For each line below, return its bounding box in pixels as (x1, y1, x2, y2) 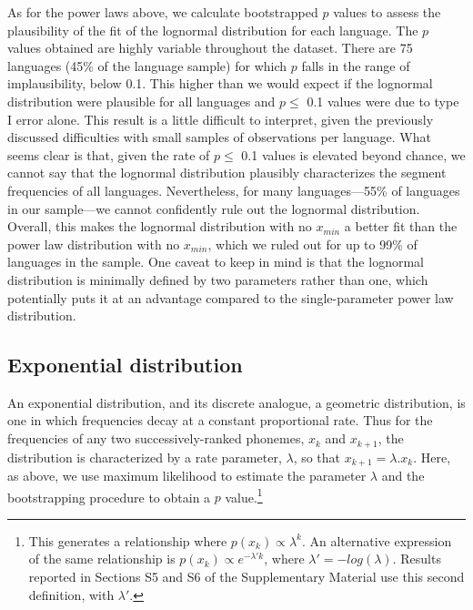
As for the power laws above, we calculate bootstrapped (7, 3, 318, 21)
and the (381, 465, 425, 484)
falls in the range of (301, 56, 410, 75)
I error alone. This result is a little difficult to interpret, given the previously (7, 109, 434, 128)
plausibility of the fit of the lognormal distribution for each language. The (7, 20, 418, 39)
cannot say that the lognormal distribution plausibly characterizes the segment (7, 163, 447, 182)
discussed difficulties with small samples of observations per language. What (7, 127, 431, 147)
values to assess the (333, 3, 441, 21)
